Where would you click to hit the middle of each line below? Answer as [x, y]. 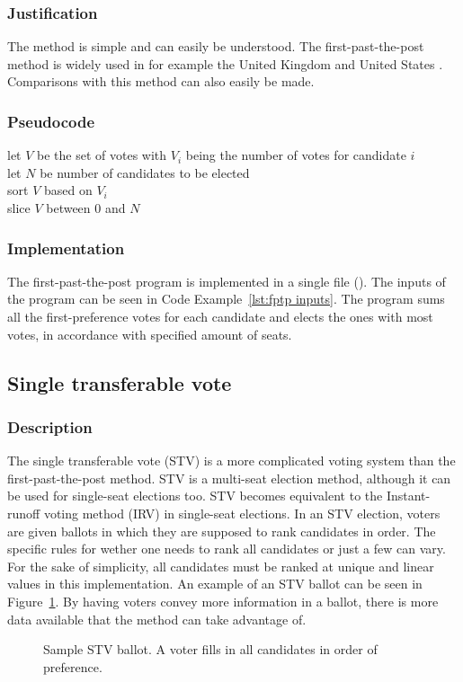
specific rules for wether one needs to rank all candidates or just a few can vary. [227, 549]
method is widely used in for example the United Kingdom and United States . [225, 63]
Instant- [408, 496]
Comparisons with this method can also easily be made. [161, 81]
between [68, 208]
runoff [24, 513]
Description [50, 426]
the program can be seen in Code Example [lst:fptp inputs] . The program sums [226, 299]
